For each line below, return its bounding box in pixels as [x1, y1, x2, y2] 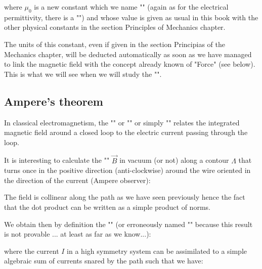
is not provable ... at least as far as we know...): [4, 229, 151, 239]
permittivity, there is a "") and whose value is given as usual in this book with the [4, 12, 258, 22]
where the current [4, 245, 59, 256]
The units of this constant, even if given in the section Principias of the [4, 38, 225, 49]
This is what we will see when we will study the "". [4, 68, 162, 79]
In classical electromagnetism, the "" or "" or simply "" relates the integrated [4, 117, 240, 127]
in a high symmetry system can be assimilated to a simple [67, 245, 247, 256]
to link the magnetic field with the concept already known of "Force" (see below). [4, 59, 255, 69]
